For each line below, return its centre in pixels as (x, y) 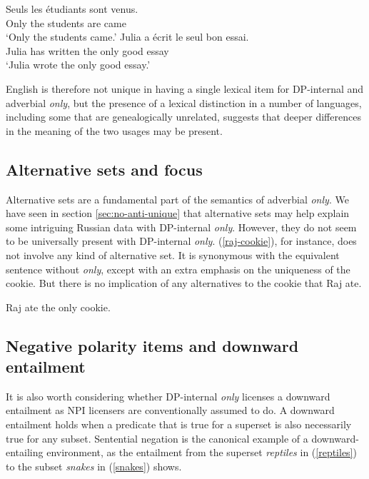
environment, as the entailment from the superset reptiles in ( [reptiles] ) (202, 452)
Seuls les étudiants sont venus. (72, 9)
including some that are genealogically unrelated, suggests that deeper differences (183, 117)
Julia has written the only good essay (87, 50)
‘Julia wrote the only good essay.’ (78, 65)
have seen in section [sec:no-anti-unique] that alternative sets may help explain (178, 213)
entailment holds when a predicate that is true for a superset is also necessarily (179, 424)
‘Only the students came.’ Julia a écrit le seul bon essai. (127, 37)
